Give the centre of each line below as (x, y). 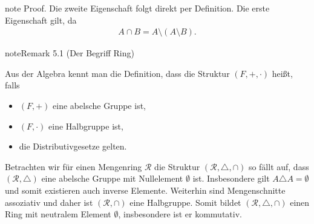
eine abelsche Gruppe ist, (99, 105)
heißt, (282, 73)
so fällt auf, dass (279, 166)
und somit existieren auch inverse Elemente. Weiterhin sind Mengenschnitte (145, 190)
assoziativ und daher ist (49, 202)
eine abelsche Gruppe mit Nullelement (112, 178)
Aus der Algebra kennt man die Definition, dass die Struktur (117, 73)
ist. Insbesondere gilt (231, 178)
